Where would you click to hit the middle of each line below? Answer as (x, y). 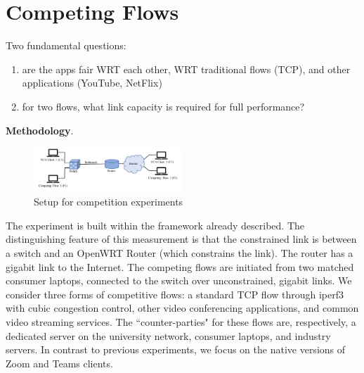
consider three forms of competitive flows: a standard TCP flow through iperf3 (175, 294)
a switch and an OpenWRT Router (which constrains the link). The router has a (180, 253)
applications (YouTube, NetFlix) (92, 83)
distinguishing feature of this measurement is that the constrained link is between (181, 239)
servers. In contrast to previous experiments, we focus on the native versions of (176, 349)
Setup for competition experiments (109, 202)
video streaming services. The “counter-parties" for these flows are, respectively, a (181, 321)
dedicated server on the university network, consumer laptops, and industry (168, 335)
